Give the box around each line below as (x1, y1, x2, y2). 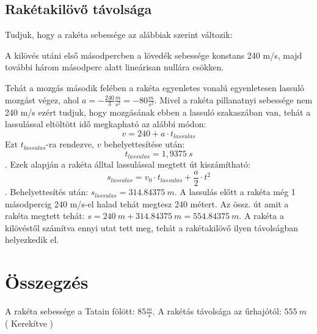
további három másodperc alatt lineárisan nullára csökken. (5, 61, 224, 73)
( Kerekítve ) (5, 316, 53, 329)
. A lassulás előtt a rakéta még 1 (174, 185, 296, 198)
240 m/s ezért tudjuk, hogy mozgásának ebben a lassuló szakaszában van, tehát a (5, 105, 311, 118)
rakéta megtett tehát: (5, 209, 85, 222)
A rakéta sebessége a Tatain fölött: (5, 305, 135, 317)
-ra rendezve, (46, 138, 94, 150)
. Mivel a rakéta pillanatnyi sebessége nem (154, 93, 313, 106)
